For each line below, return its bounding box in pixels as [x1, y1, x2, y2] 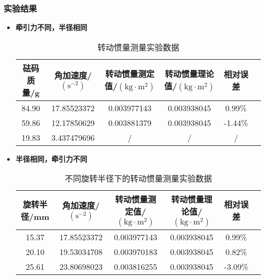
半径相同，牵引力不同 [15, 153, 87, 164]
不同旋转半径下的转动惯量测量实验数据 [64, 172, 212, 185]
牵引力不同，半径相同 [15, 22, 87, 33]
